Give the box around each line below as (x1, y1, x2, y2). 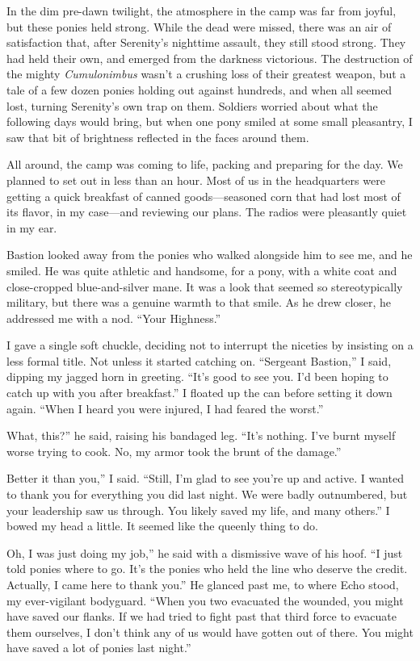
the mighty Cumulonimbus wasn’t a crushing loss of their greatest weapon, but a (6, 65, 406, 82)
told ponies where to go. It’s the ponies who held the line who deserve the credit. (6, 560, 408, 577)
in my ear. (6, 219, 57, 236)
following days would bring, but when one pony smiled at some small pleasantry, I (6, 113, 413, 130)
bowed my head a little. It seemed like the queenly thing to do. (6, 517, 318, 534)
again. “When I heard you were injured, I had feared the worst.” (6, 400, 324, 416)
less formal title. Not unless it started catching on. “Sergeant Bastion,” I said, (6, 352, 392, 369)
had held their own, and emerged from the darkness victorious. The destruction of (6, 49, 413, 66)
